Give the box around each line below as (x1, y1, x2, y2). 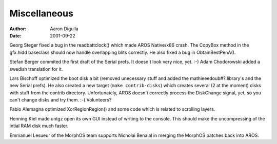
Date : (9, 32, 22, 38)
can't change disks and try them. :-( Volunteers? (9, 97, 112, 103)
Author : (9, 26, 27, 32)
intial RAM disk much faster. (9, 123, 69, 129)
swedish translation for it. (9, 66, 63, 72)
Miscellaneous (9, 8, 74, 19)
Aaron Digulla (50, 26, 79, 32)
